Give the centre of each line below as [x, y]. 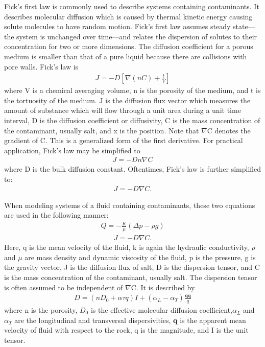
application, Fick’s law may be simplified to [72, 150]
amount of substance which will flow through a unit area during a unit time [123, 110]
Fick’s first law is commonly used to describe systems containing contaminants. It [132, 6]
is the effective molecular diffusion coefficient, [161, 310]
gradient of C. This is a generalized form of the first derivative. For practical [124, 140]
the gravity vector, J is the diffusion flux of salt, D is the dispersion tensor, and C [132, 267]
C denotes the [229, 130]
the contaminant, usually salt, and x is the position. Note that [102, 130]
